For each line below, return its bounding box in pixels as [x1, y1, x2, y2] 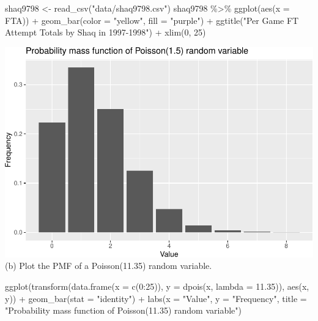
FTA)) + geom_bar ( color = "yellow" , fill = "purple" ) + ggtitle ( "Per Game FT [5, 13, 299, 26]
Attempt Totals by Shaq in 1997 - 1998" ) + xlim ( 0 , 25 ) [5, 26, 206, 39]
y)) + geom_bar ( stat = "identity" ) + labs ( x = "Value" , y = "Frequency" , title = [5, 292, 307, 304]
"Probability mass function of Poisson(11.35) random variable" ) [5, 304, 242, 317]
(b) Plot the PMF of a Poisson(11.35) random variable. [5, 259, 212, 272]
